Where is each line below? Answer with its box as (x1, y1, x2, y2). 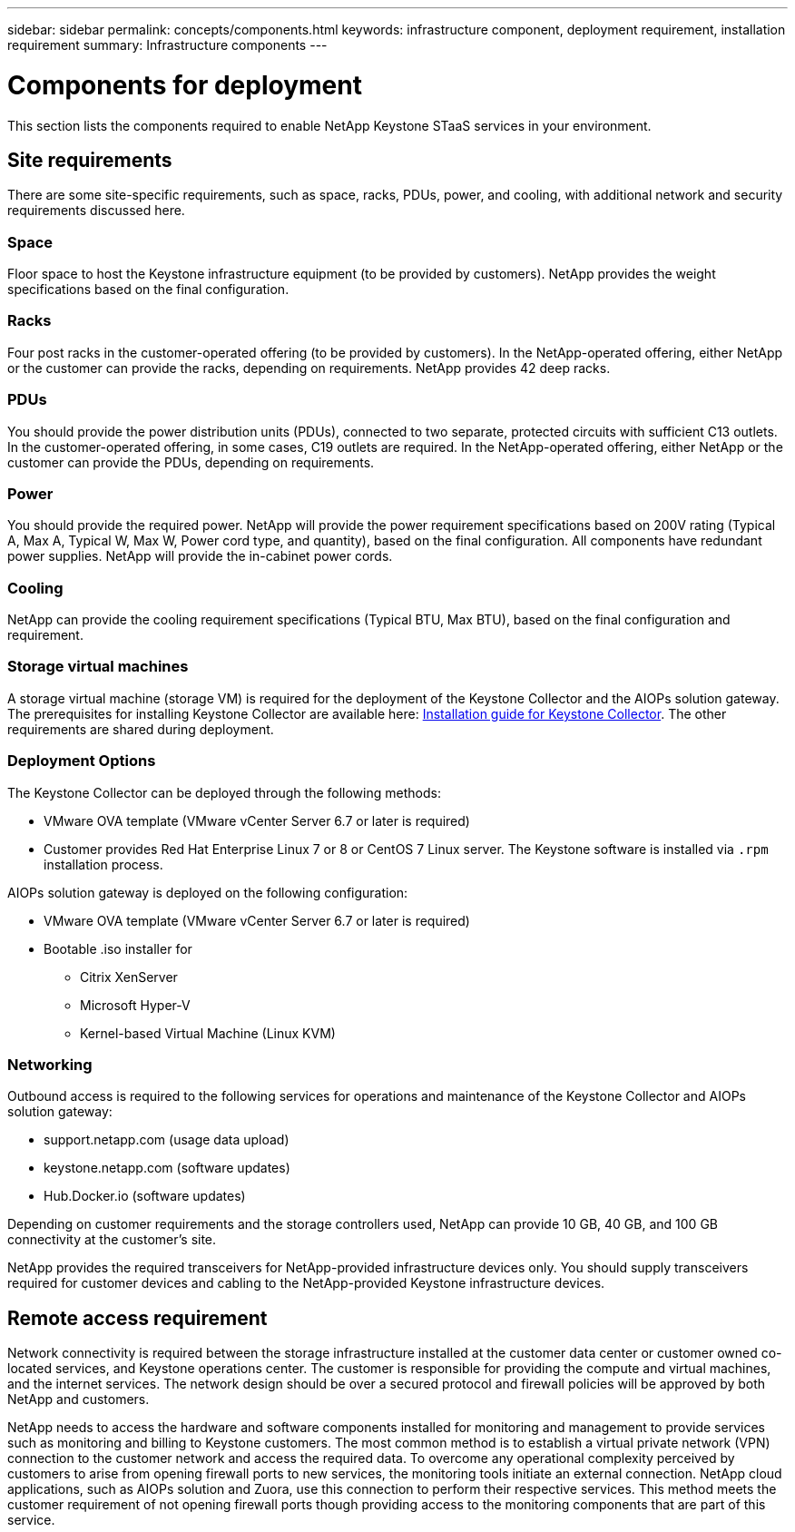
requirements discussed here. (7, 202, 185, 219)
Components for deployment (7, 69, 362, 101)
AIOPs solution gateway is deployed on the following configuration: (7, 884, 408, 900)
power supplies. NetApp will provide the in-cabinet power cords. (7, 548, 393, 565)
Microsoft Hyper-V (80, 997, 191, 1013)
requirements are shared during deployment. (7, 721, 274, 737)
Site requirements (7, 148, 172, 172)
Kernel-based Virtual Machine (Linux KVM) (80, 1025, 336, 1041)
